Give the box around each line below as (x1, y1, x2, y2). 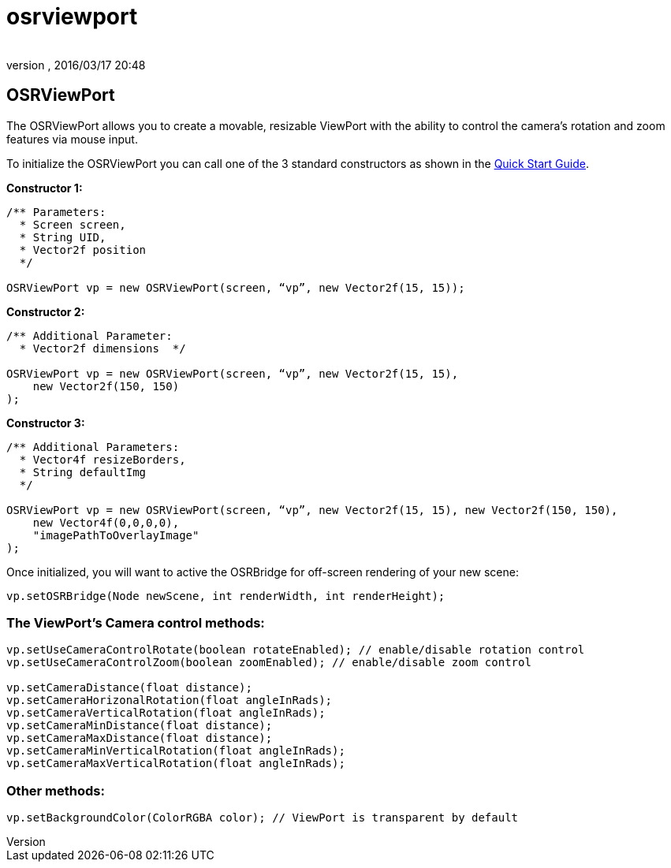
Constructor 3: (6, 415, 85, 430)
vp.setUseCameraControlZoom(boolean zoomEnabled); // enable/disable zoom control (6, 656, 531, 669)
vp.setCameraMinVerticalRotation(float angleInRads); (6, 744, 345, 758)
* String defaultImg (19, 465, 147, 479)
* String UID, (19, 230, 106, 244)
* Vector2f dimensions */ (19, 341, 186, 355)
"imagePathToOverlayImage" (32, 528, 199, 542)
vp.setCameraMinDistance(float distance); (6, 719, 273, 732)
